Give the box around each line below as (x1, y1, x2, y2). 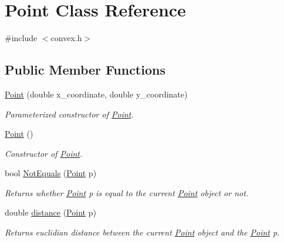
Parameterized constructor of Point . (5, 107, 134, 120)
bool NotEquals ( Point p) (5, 167, 97, 179)
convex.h (50, 32, 82, 44)
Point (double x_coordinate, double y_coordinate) (5, 88, 188, 100)
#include (5, 32, 38, 44)
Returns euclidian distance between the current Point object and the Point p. (5, 226, 280, 238)
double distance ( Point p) (5, 206, 96, 219)
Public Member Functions (5, 60, 165, 79)
